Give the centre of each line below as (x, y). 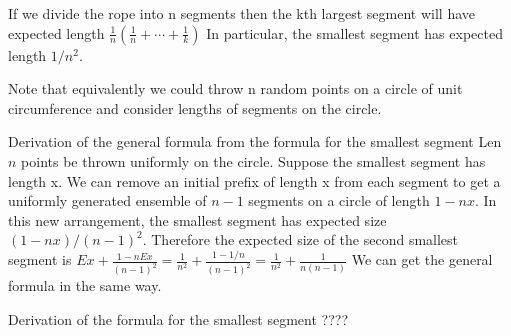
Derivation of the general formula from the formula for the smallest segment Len (255, 141)
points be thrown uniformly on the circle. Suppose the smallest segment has (253, 160)
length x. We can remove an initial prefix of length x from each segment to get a (254, 180)
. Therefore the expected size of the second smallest (300, 239)
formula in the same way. (85, 285)
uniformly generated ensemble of (107, 200)
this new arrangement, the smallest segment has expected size (197, 219)
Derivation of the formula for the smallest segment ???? (178, 318)
